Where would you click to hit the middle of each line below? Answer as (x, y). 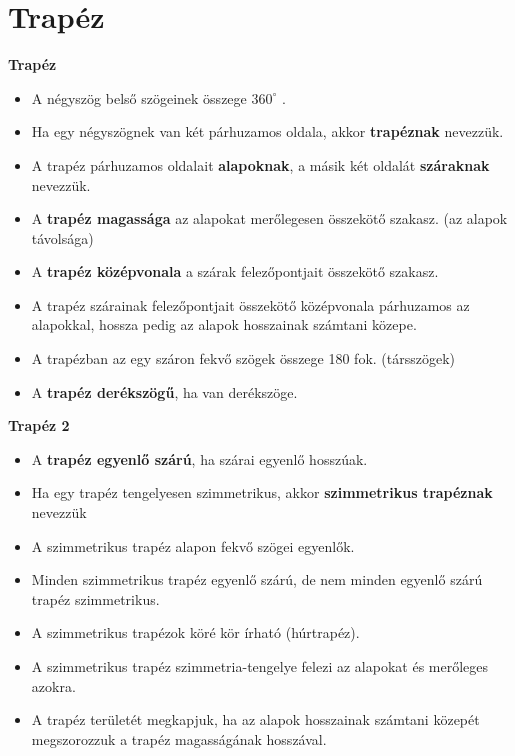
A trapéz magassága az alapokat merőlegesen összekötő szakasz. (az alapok (269, 218)
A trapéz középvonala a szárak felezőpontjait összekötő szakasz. (235, 271)
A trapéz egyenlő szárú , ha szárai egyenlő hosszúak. (199, 458)
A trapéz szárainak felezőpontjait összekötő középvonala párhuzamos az (250, 304)
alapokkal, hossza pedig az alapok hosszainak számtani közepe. (224, 324)
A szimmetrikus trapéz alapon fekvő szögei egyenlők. (193, 545)
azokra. (53, 685)
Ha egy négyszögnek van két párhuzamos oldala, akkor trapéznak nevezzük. (267, 131)
